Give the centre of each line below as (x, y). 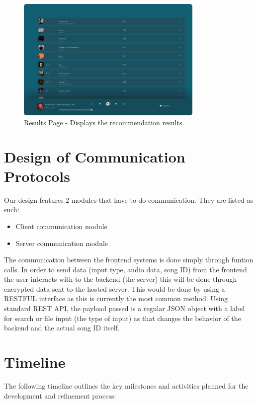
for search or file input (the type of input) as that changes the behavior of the (123, 318)
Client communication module (61, 226)
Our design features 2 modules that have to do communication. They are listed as (128, 200)
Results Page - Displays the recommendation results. (104, 122)
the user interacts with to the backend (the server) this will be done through (121, 279)
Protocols (37, 176)
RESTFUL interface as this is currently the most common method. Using (116, 298)
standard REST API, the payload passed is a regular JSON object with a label (125, 308)
